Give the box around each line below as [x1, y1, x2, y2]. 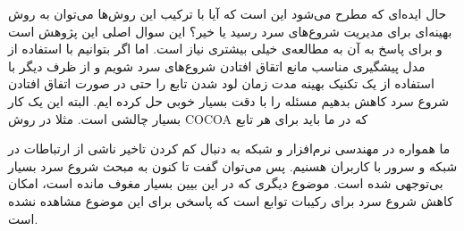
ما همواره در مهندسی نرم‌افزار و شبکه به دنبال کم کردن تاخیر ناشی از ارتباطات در [8, 139, 451, 158]
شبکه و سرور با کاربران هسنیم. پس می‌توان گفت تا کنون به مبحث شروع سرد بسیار [8, 156, 458, 175]
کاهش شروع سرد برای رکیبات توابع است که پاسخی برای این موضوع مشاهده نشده [8, 191, 453, 210]
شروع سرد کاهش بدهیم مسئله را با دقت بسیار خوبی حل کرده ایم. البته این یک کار [8, 91, 449, 110]
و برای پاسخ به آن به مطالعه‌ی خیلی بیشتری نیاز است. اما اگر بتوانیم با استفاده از [8, 39, 443, 58]
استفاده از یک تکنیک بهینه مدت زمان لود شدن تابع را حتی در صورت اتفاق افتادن [8, 74, 434, 93]
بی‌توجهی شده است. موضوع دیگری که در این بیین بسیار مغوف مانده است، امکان [8, 174, 443, 193]
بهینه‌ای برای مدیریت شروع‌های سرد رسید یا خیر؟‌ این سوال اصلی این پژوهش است [8, 21, 452, 40]
